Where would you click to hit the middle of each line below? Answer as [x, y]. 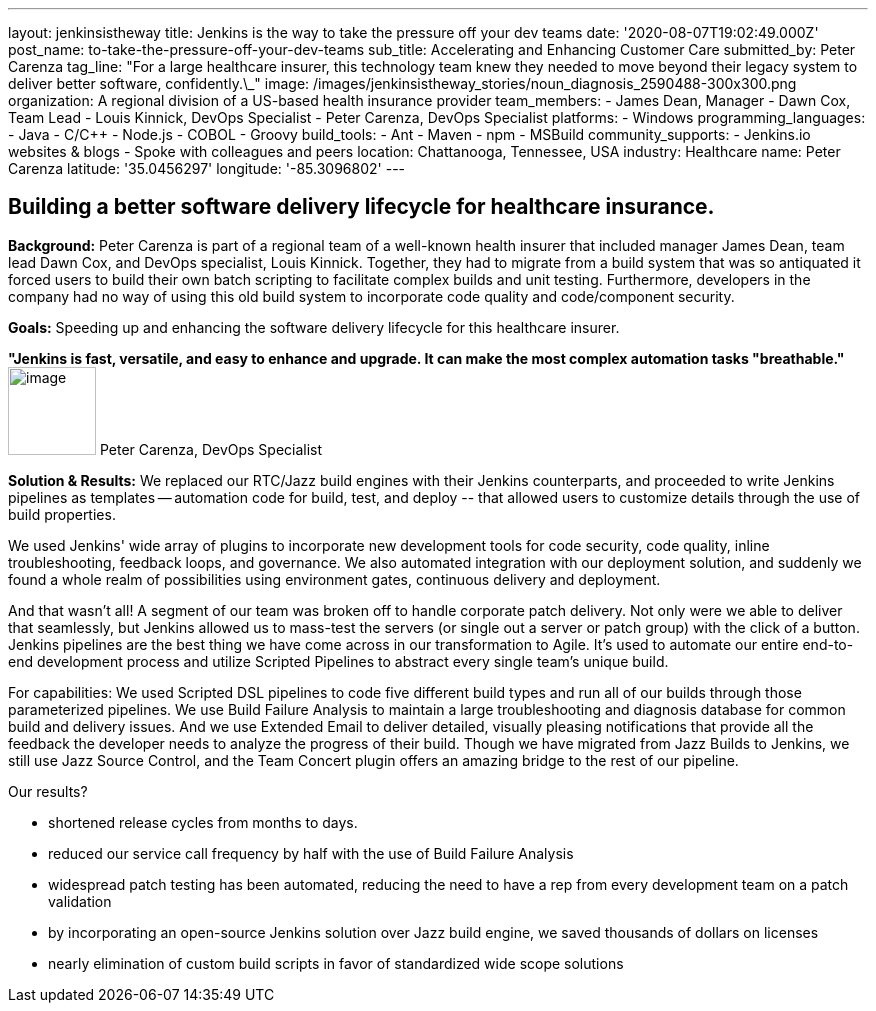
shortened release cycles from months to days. [203, 822]
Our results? [48, 791]
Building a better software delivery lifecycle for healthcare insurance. [361, 207]
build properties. [62, 514]
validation [80, 901]
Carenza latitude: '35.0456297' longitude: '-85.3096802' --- [207, 168]
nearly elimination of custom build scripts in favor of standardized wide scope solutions [336, 963]
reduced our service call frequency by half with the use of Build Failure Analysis [311, 853]
